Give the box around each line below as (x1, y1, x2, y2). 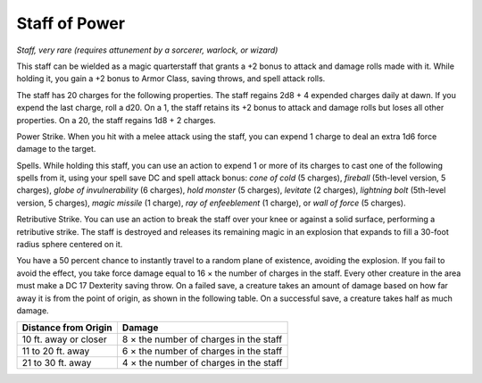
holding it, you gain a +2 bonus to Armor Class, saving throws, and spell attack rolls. (16, 73, 326, 84)
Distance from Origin (21, 321, 112, 334)
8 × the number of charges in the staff (121, 333, 283, 346)
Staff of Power (16, 13, 125, 33)
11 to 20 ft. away (21, 345, 90, 357)
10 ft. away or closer (21, 333, 107, 346)
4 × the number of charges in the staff (121, 357, 283, 370)
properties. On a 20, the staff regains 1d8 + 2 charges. (16, 114, 216, 125)
